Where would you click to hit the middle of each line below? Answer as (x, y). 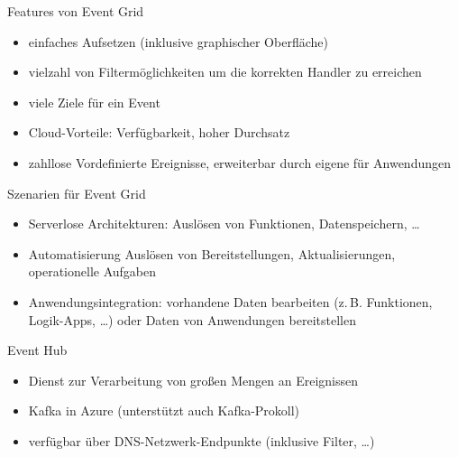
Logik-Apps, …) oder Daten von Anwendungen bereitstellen (192, 319)
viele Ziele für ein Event (94, 102)
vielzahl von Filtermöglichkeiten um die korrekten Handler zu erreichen (225, 72)
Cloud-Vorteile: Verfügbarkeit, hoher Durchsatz (159, 132)
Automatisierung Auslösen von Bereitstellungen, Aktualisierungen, (212, 253)
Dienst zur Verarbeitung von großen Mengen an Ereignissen (193, 380)
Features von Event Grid (76, 11)
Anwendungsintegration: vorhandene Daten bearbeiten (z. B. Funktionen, (230, 301)
